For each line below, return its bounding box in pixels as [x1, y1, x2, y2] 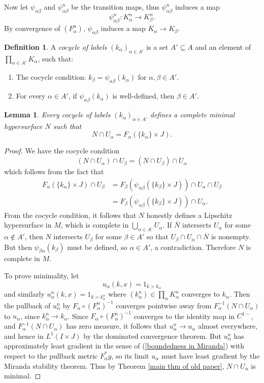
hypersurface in [4, 219, 52, 230]
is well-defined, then [112, 90, 175, 101]
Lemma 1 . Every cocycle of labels [4, 109, 111, 120]
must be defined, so [67, 241, 127, 252]
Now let [4, 2, 28, 12]
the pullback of [4, 300, 51, 310]
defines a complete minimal [150, 109, 235, 120]
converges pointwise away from [116, 300, 212, 310]
